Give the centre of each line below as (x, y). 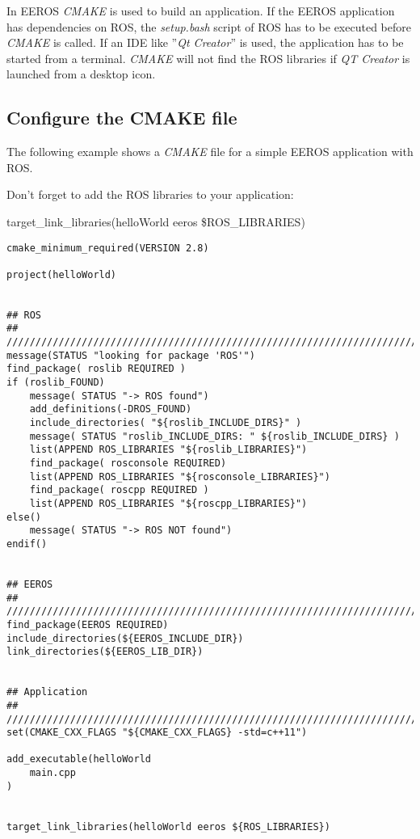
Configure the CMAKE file (122, 118)
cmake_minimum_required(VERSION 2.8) (108, 248)
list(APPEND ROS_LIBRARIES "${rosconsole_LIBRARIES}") (180, 476)
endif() (27, 544)
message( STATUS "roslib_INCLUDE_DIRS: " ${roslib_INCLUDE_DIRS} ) (214, 436)
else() (24, 517)
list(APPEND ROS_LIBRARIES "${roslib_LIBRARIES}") (168, 450)
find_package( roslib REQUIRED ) (96, 369)
